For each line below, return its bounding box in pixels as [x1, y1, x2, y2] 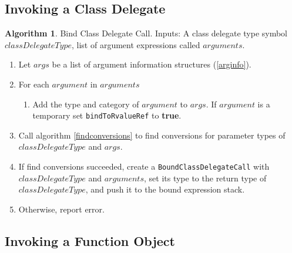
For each [18, 77, 49, 90]
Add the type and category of [32, 97, 139, 110]
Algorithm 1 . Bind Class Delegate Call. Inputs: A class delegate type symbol [5, 27, 288, 39]
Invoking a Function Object [5, 231, 175, 249]
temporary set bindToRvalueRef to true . [32, 109, 182, 122]
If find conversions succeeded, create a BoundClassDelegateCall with [18, 160, 270, 173]
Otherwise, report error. [18, 203, 105, 215]
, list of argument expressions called [71, 38, 200, 50]
